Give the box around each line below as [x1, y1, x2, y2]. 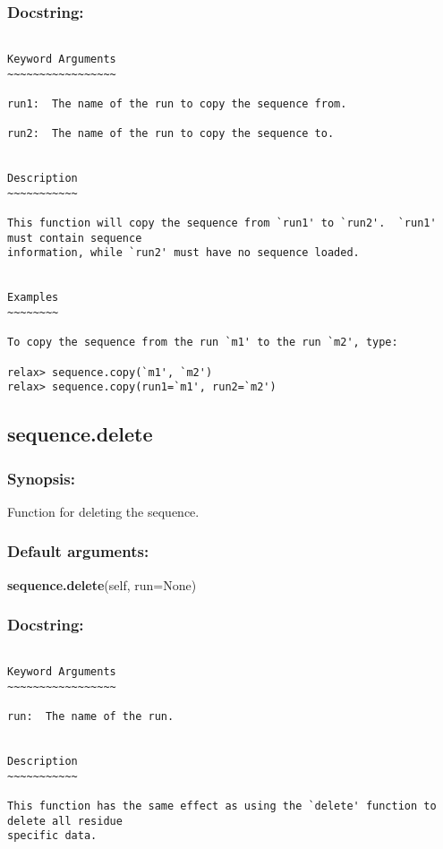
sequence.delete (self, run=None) [7, 575, 197, 594]
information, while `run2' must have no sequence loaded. [7, 246, 360, 260]
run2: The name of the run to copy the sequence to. [7, 127, 335, 141]
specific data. [7, 829, 98, 843]
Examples [7, 291, 59, 304]
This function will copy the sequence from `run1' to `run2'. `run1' [7, 217, 437, 230]
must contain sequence [7, 231, 142, 244]
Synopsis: [7, 467, 75, 489]
